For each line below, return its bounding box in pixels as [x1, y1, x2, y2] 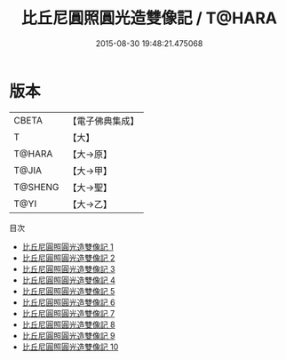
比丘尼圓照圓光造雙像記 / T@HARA [20, 8, 278, 28]
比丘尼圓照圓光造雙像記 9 [21, 330, 115, 340]
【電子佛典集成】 [68, 115, 139, 127]
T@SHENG [13, 180, 60, 193]
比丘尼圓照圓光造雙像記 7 [21, 308, 115, 318]
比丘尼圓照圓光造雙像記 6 [21, 297, 115, 308]
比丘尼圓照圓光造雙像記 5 [21, 285, 115, 296]
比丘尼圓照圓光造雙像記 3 [21, 263, 115, 274]
